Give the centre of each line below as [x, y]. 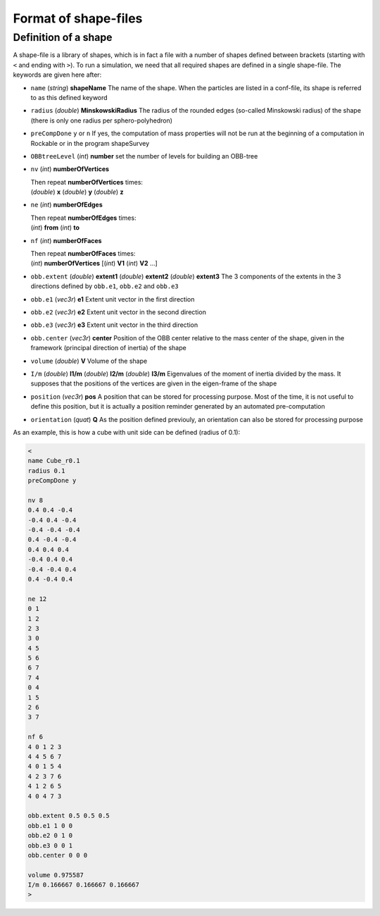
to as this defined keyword [69, 97]
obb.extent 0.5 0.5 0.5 [69, 816]
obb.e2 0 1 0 [50, 836]
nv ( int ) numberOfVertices [70, 169]
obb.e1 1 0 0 [50, 825]
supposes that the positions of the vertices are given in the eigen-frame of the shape [154, 383]
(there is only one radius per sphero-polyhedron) [101, 120]
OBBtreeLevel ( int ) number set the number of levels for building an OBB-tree [144, 156]
